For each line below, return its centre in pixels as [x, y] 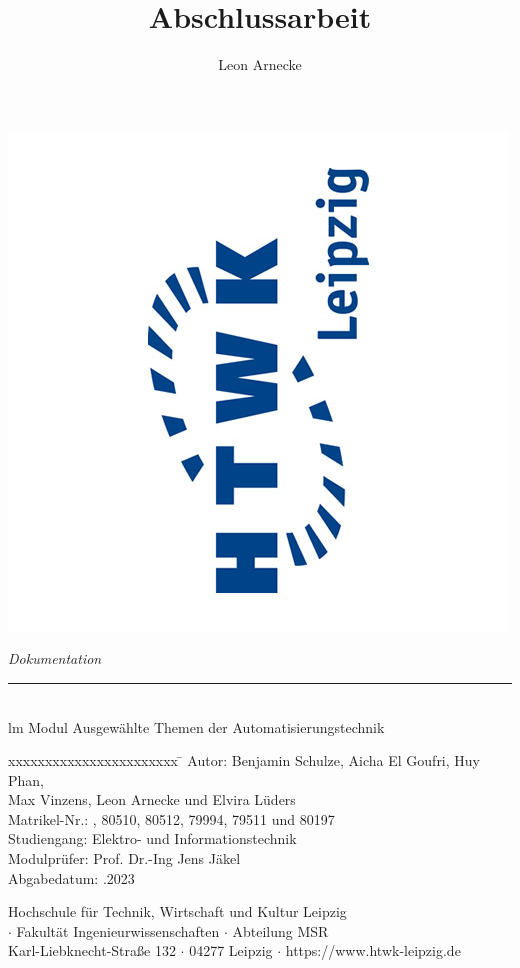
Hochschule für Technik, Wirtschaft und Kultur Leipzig [177, 911]
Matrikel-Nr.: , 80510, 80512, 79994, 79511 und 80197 [171, 818]
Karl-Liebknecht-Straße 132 [92, 950]
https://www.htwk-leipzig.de [373, 950]
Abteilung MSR [280, 930]
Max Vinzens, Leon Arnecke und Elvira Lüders [152, 799]
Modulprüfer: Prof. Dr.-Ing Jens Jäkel [124, 858]
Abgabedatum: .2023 [71, 877]
